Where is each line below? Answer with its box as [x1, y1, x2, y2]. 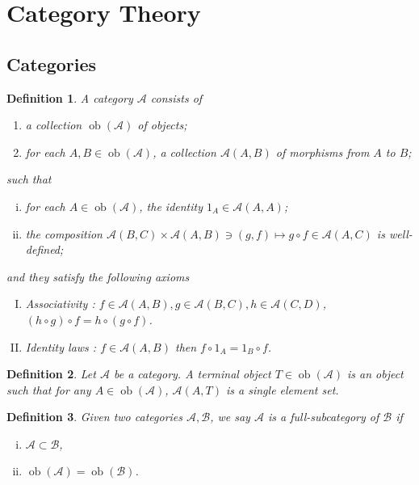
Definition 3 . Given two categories [6, 408, 183, 425]
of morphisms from [275, 143, 370, 160]
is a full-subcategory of [267, 408, 379, 425]
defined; [25, 241, 64, 258]
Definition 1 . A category [6, 89, 133, 106]
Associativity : [25, 295, 95, 312]
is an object [346, 365, 404, 382]
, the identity [139, 197, 203, 214]
